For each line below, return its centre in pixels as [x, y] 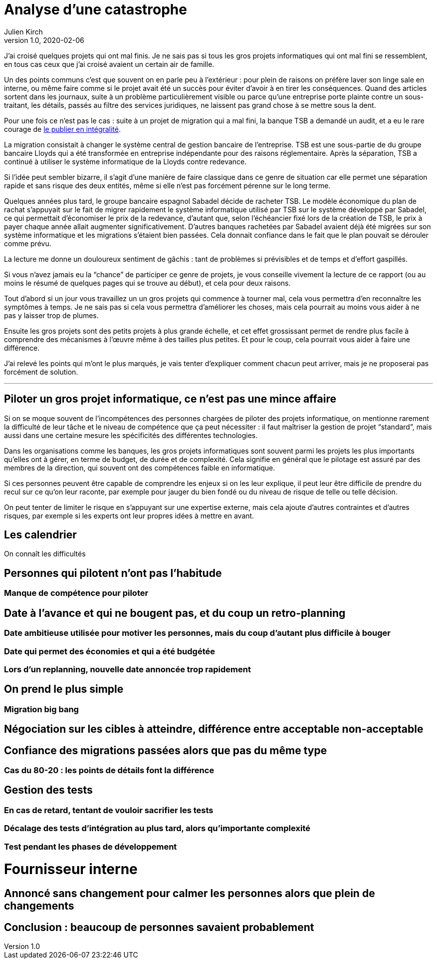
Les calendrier [40, 535]
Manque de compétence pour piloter [76, 593]
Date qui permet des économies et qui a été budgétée [110, 651]
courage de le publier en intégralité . [63, 129]
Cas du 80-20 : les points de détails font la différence [109, 770]
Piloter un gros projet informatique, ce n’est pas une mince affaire [170, 399]
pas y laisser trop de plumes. [51, 315]
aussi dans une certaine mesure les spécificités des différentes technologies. [131, 435]
